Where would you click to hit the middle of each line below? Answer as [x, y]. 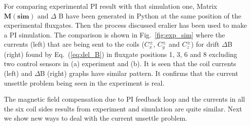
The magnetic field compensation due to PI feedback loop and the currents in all [125, 99]
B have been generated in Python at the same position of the [150, 15]
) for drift [205, 44]
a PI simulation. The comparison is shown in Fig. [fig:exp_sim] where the [115, 34]
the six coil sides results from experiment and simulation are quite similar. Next [123, 108]
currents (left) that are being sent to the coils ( [74, 44]
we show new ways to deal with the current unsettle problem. [96, 118]
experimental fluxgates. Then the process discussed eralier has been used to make [125, 25]
